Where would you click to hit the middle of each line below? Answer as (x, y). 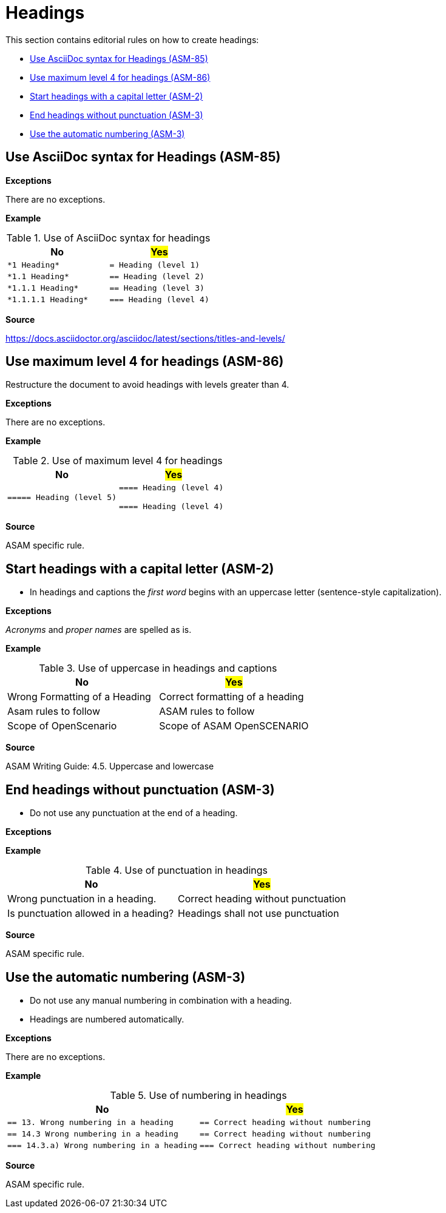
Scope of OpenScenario (62, 726)
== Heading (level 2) (157, 276)
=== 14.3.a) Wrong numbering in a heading (103, 1145)
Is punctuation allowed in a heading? (91, 914)
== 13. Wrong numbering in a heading (90, 1122)
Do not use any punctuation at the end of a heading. (134, 813)
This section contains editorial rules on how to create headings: (132, 39)
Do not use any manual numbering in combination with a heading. (161, 1000)
